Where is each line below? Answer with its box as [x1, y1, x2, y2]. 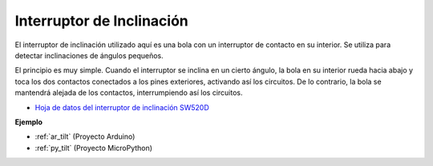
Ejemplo [14, 117, 43, 127]
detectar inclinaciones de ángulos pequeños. [14, 50, 164, 60]
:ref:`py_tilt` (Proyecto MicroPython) [34, 143, 152, 152]
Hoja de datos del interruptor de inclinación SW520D [34, 102, 210, 112]
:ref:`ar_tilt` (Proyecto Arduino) [34, 132, 136, 141]
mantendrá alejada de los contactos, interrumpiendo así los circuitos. [14, 88, 244, 97]
